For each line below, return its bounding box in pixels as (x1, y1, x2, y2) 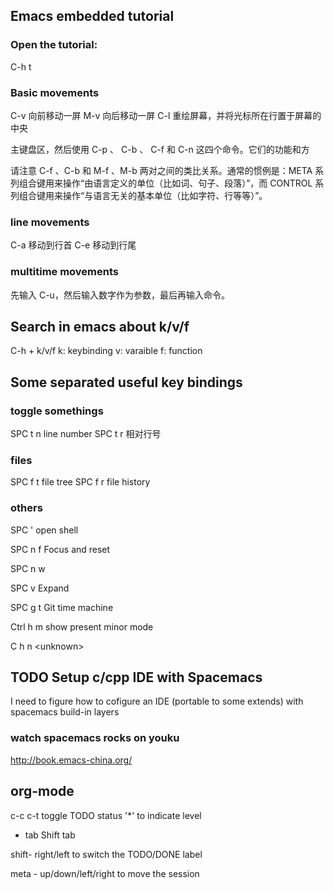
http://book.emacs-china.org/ (10, 754, 133, 766)
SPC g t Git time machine (10, 601, 114, 613)
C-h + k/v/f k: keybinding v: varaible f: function (10, 345, 203, 357)
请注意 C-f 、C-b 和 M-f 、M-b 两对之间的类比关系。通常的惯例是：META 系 (10, 164, 325, 176)
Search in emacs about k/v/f (10, 318, 190, 335)
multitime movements (10, 265, 120, 279)
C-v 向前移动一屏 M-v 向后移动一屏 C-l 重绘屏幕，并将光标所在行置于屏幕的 (10, 109, 322, 121)
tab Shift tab (24, 829, 76, 841)
